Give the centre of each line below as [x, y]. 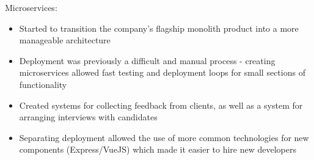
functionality [43, 84]
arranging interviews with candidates [88, 117]
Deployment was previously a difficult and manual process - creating [147, 60]
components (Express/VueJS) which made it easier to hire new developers [158, 149]
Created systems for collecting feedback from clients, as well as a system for [161, 105]
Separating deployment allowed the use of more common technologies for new [164, 137]
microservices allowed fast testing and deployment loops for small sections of [162, 72]
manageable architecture [65, 40]
